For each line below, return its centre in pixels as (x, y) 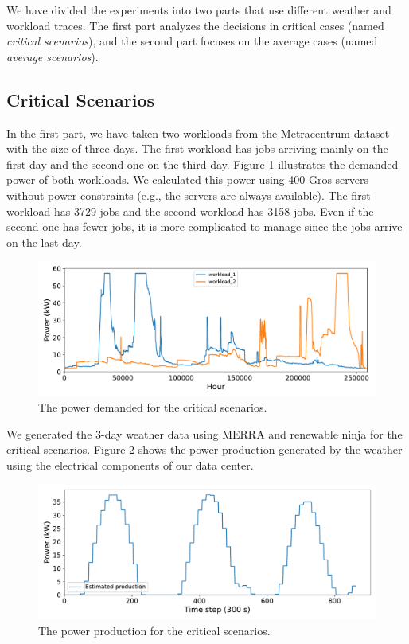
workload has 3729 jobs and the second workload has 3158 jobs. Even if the (190, 211)
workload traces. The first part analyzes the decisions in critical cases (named (195, 25)
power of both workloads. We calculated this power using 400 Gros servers (187, 180)
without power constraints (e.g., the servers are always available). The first (189, 195)
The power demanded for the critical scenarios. (153, 407)
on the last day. (44, 242)
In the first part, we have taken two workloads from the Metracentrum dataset (198, 133)
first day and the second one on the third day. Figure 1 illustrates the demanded (203, 164)
